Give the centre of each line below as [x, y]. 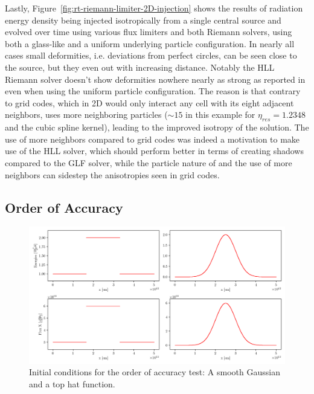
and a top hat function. [72, 383]
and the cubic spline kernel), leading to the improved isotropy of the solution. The [157, 127]
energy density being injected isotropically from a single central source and [143, 20]
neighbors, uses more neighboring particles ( [86, 115]
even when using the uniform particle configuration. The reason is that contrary [153, 91]
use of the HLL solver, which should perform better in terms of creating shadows [154, 151]
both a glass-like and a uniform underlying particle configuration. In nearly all [150, 43]
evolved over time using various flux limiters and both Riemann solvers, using [149, 32]
